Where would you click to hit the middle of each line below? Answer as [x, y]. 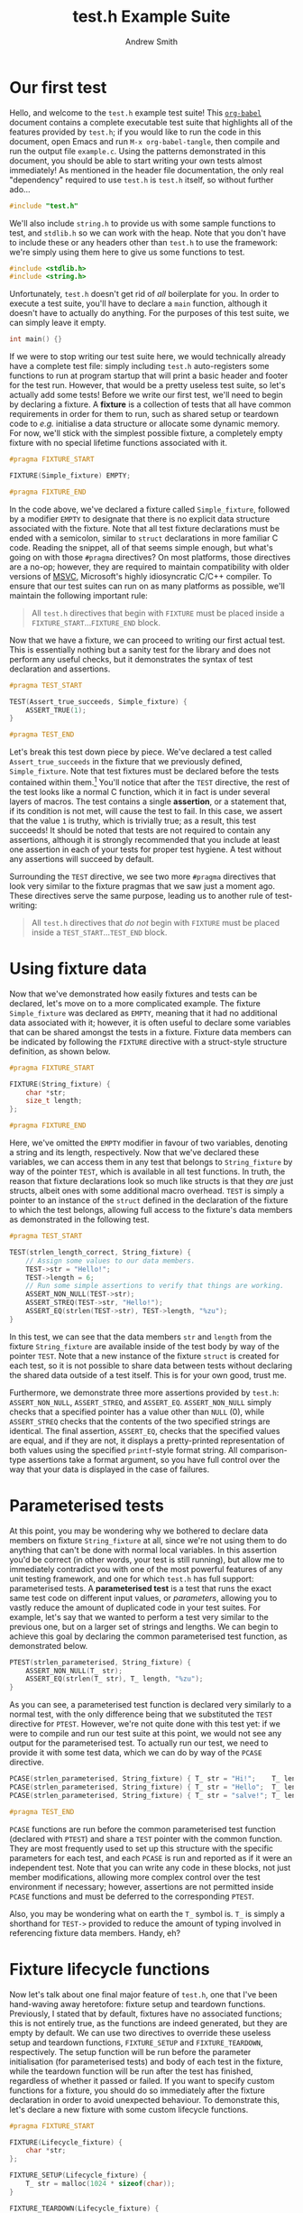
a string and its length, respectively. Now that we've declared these [134, 1153]
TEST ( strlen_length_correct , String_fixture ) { [101, 1252]
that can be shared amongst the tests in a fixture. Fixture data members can [151, 1032]
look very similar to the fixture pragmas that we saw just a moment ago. [142, 885]
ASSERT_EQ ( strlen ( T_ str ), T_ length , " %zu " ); [115, 1679]
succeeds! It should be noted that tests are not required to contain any [140, 830]
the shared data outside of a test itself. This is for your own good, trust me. [148, 1375]
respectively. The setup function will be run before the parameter [130, 2051]
